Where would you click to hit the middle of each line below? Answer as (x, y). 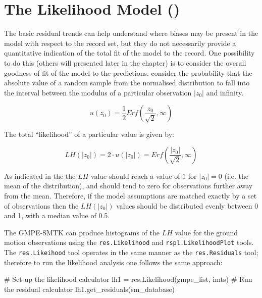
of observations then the (41, 205)
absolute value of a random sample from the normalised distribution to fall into (127, 83)
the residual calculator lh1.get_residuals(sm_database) (90, 289)
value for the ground (206, 232)
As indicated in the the (40, 176)
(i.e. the (236, 176)
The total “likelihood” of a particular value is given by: (89, 134)
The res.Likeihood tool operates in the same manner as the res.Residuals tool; (131, 252)
